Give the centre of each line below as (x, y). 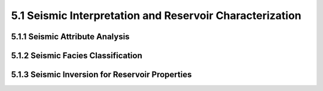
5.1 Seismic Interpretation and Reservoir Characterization (156, 15)
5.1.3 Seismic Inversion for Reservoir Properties (101, 75)
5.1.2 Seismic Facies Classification (77, 56)
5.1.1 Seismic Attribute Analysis (70, 37)
